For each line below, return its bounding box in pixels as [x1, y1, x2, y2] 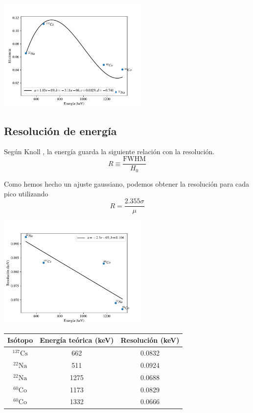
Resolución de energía [4, 123, 117, 138]
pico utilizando [4, 188, 48, 198]
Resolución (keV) [120, 335, 180, 345]
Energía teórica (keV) [40, 335, 114, 345]
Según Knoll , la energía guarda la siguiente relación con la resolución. [4, 146, 215, 156]
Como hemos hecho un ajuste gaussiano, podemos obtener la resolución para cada [4, 178, 250, 189]
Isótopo [7, 335, 33, 345]
